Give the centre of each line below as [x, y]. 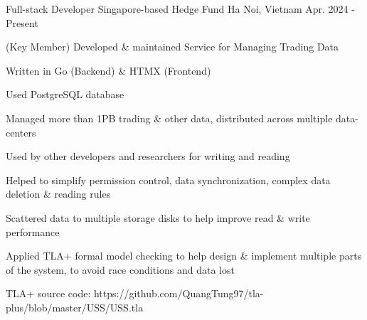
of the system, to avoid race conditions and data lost [120, 269]
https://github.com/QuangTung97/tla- [179, 293]
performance [33, 231]
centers [21, 132]
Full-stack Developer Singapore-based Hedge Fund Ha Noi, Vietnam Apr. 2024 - [180, 9]
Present [22, 22]
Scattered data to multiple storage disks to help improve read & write [158, 217]
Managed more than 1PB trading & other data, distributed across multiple [169, 118]
